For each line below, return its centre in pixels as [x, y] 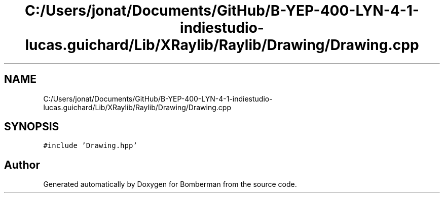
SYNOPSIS [32, 127]
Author [22, 165]
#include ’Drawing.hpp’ [90, 146]
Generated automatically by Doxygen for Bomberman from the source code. [170, 184]
